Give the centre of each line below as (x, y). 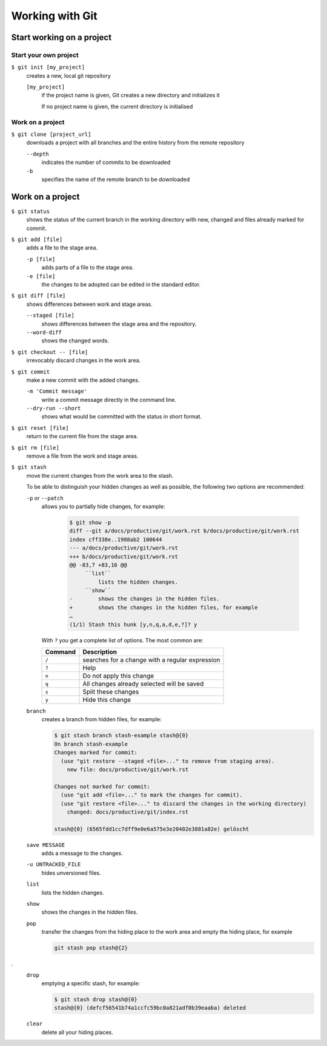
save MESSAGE (46, 845)
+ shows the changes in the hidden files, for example (163, 607)
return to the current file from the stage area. (82, 436)
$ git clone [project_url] (51, 134)
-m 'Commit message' (57, 391)
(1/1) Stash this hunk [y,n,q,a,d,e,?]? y (133, 624)
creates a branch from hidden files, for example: (101, 719)
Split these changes (111, 692)
